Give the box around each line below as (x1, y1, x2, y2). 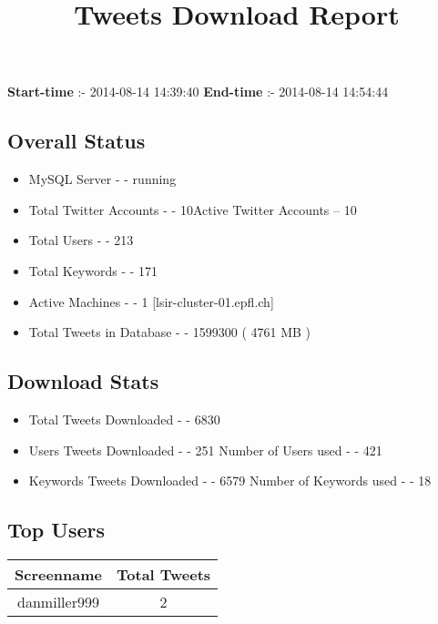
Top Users (7, 516, 105, 544)
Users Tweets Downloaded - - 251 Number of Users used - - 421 (28, 440, 382, 459)
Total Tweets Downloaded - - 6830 (28, 409, 220, 428)
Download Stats (7, 367, 159, 395)
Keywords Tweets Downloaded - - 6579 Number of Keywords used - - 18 (28, 471, 432, 490)
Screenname (15, 563, 103, 585)
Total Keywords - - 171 (28, 261, 158, 280)
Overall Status (7, 127, 146, 155)
